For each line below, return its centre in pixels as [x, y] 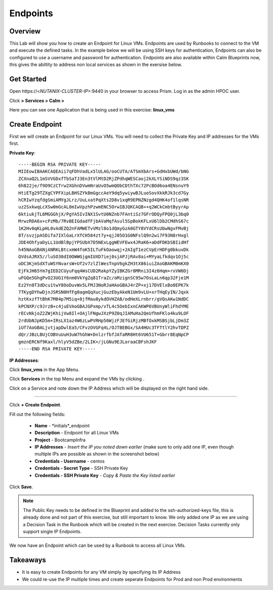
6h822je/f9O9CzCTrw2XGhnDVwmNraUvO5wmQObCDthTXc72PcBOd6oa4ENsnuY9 [104, 186]
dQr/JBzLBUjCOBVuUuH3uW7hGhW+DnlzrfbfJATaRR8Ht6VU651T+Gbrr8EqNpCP [104, 335]
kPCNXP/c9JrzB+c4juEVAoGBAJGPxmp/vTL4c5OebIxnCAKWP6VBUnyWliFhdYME [104, 306]
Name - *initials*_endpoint [62, 425]
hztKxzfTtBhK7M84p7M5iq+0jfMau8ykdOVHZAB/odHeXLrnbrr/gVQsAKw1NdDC [104, 299]
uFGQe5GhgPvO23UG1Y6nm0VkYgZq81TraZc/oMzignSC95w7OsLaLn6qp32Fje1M [104, 278]
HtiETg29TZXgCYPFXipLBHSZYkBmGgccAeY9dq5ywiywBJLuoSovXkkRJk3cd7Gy [104, 193]
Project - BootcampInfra [60, 440]
